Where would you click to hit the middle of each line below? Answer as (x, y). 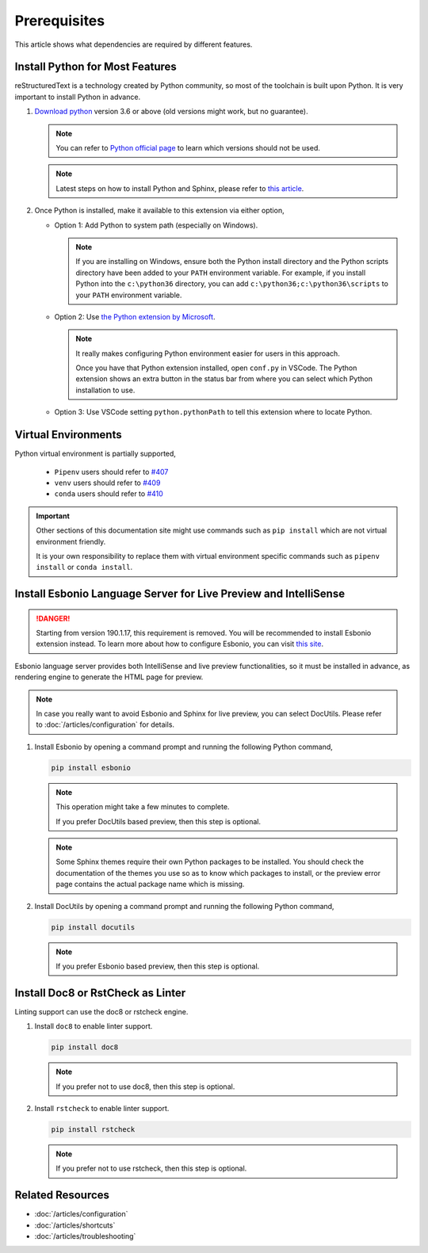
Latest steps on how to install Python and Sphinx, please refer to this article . (180, 188)
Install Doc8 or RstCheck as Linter (100, 993)
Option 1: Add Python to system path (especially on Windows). (156, 225)
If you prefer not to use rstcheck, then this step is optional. (151, 1168)
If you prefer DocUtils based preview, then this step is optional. (159, 821)
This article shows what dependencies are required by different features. (134, 44)
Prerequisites (60, 21)
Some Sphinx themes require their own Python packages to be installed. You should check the (210, 862)
